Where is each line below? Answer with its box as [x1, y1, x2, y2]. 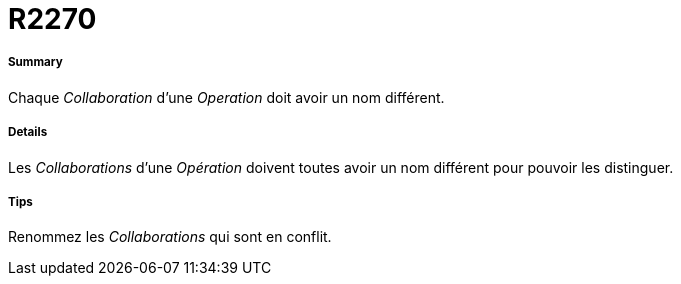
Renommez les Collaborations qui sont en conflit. [8, 228, 332, 246]
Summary [8, 55, 63, 70]
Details [8, 125, 48, 140]
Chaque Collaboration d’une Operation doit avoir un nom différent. [8, 88, 445, 106]
